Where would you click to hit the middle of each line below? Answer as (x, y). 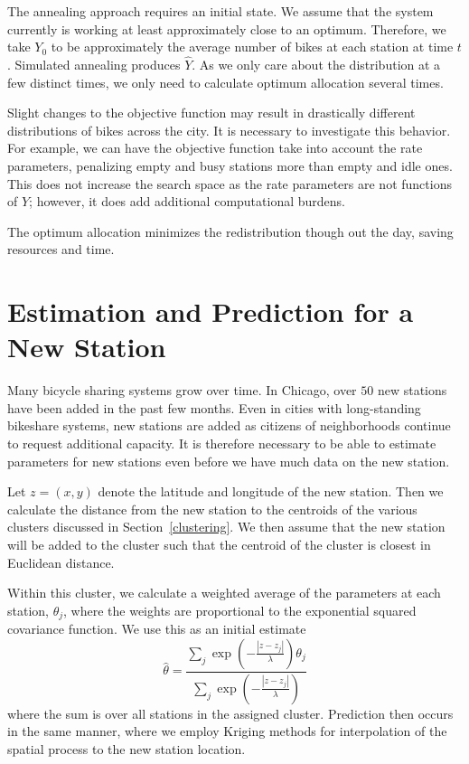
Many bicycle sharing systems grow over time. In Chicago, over (182, 390)
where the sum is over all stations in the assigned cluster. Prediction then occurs (230, 713)
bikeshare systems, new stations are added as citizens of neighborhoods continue (229, 425)
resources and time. (61, 249)
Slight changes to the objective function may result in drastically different (211, 113)
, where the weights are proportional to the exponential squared (240, 610)
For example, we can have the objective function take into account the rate (215, 148)
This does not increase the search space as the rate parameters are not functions (230, 183)
